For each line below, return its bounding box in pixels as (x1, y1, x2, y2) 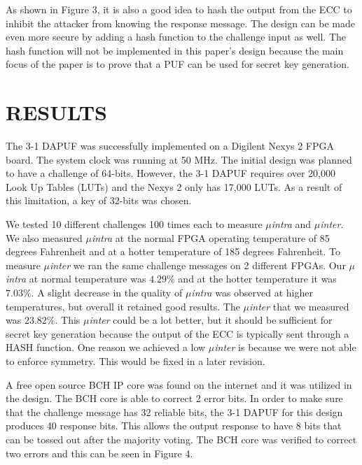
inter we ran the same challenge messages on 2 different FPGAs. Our (50, 257, 346, 272)
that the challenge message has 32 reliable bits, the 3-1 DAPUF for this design (6, 404, 343, 419)
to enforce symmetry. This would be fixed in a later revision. (6, 354, 265, 368)
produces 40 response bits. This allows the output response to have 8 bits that (6, 418, 342, 433)
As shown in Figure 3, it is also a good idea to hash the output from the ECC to (6, 2, 352, 16)
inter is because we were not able (214, 340, 356, 355)
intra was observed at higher (191, 285, 313, 300)
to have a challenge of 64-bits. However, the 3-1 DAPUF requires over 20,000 (6, 166, 336, 180)
